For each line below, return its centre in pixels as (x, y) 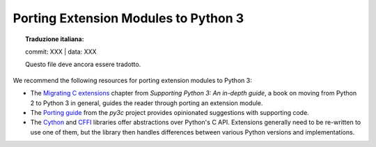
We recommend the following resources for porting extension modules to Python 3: (132, 80)
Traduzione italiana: (55, 39)
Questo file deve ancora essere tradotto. (83, 64)
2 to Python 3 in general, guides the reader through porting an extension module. (147, 103)
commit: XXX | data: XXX (61, 52)
